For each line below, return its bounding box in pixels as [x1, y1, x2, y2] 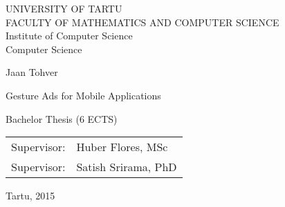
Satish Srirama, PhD [76, 159, 177, 175]
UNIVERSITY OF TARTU [6, 1, 122, 15]
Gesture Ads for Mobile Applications [6, 88, 161, 102]
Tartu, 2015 [6, 188, 55, 203]
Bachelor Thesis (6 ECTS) [6, 111, 118, 126]
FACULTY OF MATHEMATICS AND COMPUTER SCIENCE [6, 14, 279, 29]
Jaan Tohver [6, 65, 58, 79]
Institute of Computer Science [6, 28, 133, 43]
